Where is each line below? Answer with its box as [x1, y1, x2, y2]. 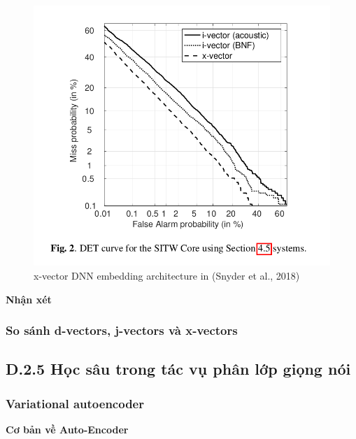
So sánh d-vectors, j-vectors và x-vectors [6, 322, 238, 339]
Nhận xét [6, 292, 52, 306]
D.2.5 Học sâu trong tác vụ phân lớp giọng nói [6, 358, 351, 380]
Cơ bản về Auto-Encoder [6, 422, 129, 437]
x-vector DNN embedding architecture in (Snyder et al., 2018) [34, 268, 300, 283]
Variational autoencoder [6, 394, 144, 412]
